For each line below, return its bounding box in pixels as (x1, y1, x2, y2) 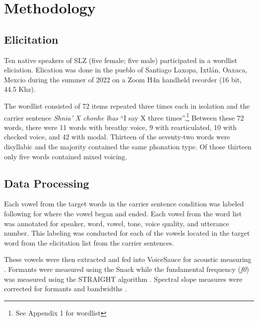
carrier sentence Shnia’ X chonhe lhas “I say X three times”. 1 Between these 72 (4, 111, 244, 123)
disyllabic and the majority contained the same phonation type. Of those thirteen (4, 141, 252, 151)
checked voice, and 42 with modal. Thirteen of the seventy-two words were (4, 131, 230, 142)
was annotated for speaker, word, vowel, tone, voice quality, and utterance (4, 218, 229, 228)
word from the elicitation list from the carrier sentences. (4, 237, 174, 248)
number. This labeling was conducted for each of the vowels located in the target (4, 228, 250, 238)
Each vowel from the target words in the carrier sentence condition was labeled (4, 198, 244, 209)
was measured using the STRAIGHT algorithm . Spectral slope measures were (4, 273, 243, 284)
